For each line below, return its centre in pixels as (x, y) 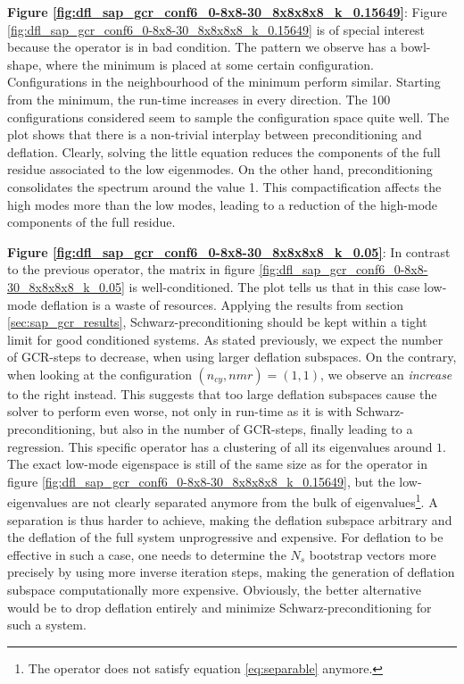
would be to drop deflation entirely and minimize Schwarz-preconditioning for (220, 607)
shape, (25, 64)
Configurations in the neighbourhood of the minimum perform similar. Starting (224, 82)
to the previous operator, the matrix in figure (131, 269)
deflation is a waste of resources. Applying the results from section (222, 304)
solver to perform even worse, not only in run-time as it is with (180, 411)
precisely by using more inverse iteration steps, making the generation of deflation (231, 572)
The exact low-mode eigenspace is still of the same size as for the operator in (218, 464)
